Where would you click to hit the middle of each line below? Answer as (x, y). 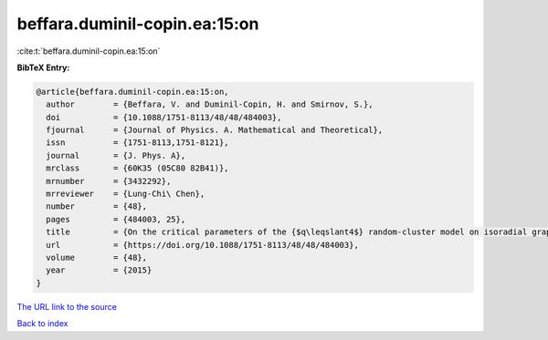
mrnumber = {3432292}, (109, 181)
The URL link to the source (67, 306)
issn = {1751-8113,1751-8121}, (137, 143)
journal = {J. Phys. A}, (116, 155)
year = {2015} (99, 270)
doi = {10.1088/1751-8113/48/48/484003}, (164, 117)
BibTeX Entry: (43, 67)
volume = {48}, (97, 258)
